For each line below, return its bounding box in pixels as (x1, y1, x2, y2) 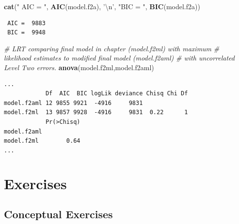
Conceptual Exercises (4, 207, 113, 222)
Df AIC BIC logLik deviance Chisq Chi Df (45, 90, 188, 97)
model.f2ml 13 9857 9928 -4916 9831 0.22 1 (4, 109, 188, 116)
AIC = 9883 (7, 19, 46, 27)
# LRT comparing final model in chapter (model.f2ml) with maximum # (4, 43, 220, 53)
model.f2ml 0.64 (4, 137, 80, 145)
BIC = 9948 (7, 29, 46, 36)
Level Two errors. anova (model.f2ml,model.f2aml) (4, 62, 154, 72)
